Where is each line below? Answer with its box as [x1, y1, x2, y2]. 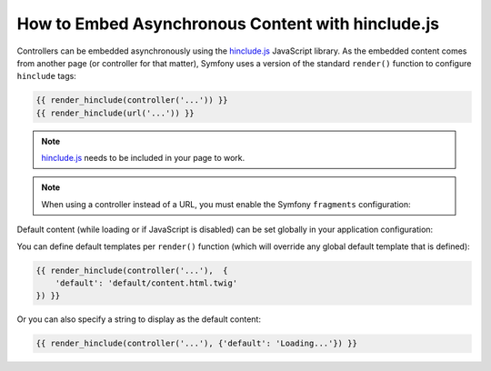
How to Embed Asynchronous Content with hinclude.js [16, 14, 440, 34]
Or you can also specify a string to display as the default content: [16, 314, 261, 325]
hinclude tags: [16, 71, 76, 82]
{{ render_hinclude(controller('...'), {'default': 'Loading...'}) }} [35, 338, 358, 349]
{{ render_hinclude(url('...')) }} [35, 107, 195, 118]
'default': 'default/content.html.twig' [55, 278, 238, 288]
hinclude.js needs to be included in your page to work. [41, 153, 245, 164]
